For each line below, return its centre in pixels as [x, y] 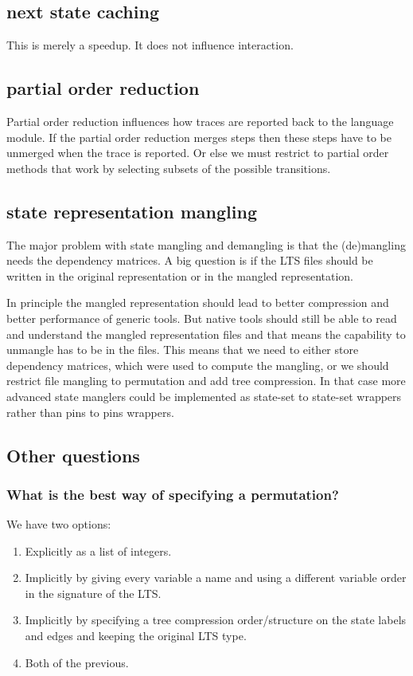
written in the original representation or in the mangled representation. [180, 275]
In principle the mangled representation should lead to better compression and [198, 303]
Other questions [73, 455]
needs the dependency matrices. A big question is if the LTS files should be [190, 260]
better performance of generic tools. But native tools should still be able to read [202, 318]
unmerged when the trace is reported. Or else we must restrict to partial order [198, 153]
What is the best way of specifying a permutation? [173, 494]
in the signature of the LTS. [93, 593]
